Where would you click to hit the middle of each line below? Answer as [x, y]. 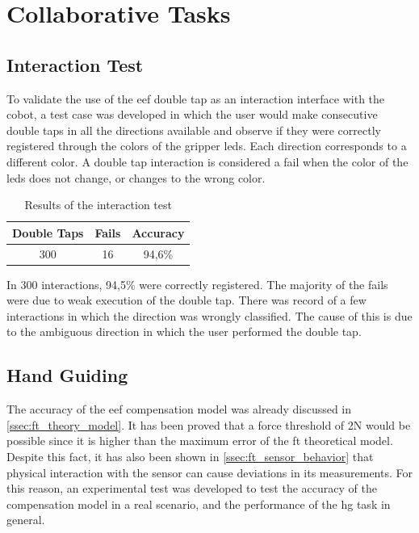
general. [26, 520]
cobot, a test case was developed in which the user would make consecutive [192, 114]
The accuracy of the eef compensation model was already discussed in [179, 409]
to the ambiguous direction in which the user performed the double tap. [184, 332]
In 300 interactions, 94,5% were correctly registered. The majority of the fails [197, 284]
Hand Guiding [67, 375]
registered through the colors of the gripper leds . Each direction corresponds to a [207, 146]
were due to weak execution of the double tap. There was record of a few [186, 300]
